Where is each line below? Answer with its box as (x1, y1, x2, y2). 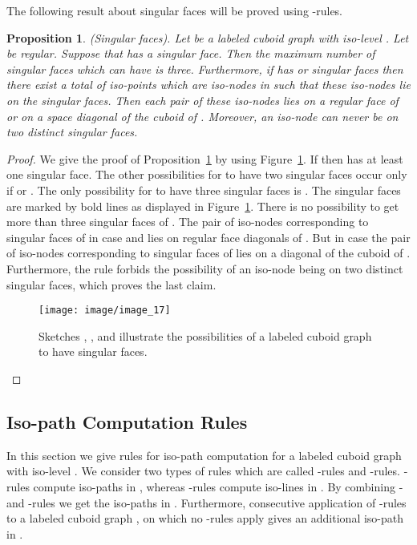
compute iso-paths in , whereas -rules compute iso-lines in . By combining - (33, 478, 403, 495)
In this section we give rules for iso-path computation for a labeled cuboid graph (6, 446, 402, 463)
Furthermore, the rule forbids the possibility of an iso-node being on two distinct (6, 260, 403, 277)
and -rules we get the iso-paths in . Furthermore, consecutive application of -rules (6, 494, 407, 511)
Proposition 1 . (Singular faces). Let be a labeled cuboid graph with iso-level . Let (6, 29, 409, 46)
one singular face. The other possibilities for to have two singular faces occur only (6, 166, 407, 183)
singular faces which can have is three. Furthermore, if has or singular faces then (6, 60, 403, 77)
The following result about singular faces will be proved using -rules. (6, 2, 343, 18)
